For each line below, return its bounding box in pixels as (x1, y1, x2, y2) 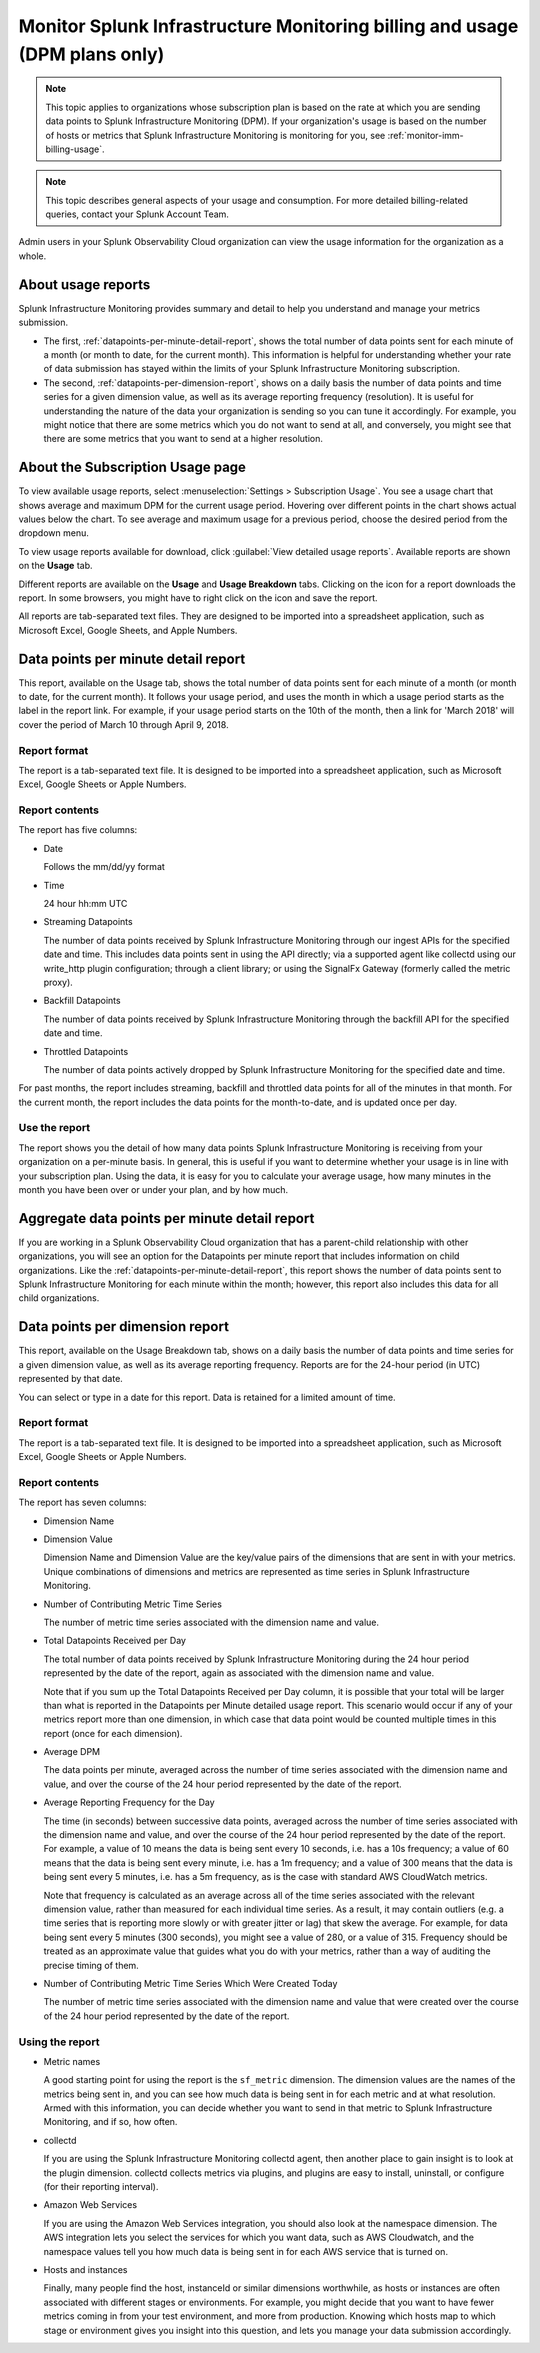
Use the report (18, 1121, 90, 1135)
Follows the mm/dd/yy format (43, 861, 165, 873)
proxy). (43, 976, 74, 988)
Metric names (43, 2055, 101, 2067)
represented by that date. (18, 1373, 124, 1385)
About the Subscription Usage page (18, 459, 247, 476)
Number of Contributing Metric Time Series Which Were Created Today (43, 1977, 338, 1989)
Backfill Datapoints (43, 995, 121, 1007)
